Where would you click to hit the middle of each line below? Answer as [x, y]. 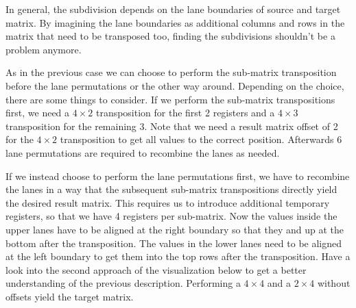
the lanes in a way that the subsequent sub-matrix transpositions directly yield [171, 189]
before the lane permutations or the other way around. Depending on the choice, [175, 85]
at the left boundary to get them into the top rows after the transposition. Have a [178, 256]
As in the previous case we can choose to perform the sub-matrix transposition [171, 72]
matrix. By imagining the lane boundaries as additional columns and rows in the [175, 22]
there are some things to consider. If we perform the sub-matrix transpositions [170, 99]
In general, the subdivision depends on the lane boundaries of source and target [173, 9]
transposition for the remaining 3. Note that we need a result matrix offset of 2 [172, 126]
